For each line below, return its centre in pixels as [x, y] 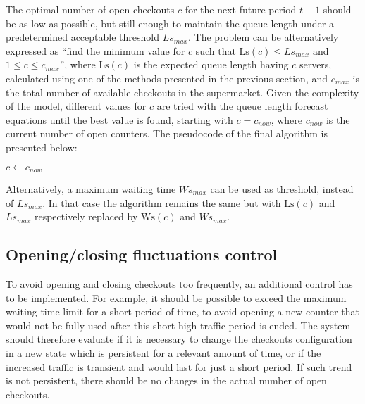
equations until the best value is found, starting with [119, 119]
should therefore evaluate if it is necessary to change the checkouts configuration [179, 339]
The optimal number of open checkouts [90, 9]
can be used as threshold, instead [282, 188]
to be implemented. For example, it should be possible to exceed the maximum [176, 297]
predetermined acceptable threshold [82, 37]
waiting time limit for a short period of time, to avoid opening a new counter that [182, 311]
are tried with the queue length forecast [242, 106]
